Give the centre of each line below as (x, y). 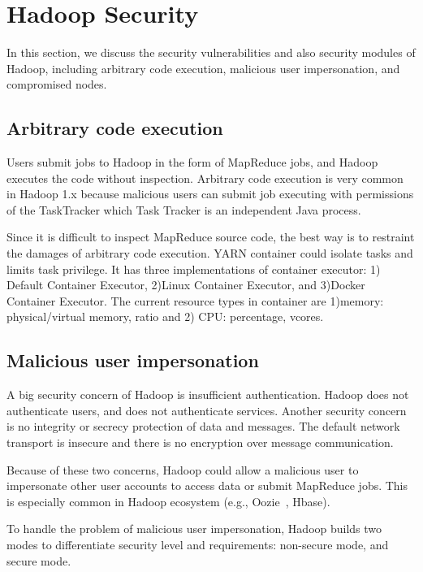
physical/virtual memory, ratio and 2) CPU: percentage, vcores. (165, 316)
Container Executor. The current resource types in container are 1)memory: (195, 300)
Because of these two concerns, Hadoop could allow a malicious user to (183, 469)
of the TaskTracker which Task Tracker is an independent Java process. (184, 209)
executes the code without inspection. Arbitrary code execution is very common (205, 178)
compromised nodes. (57, 84)
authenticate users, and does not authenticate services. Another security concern (207, 410)
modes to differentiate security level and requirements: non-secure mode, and (198, 544)
